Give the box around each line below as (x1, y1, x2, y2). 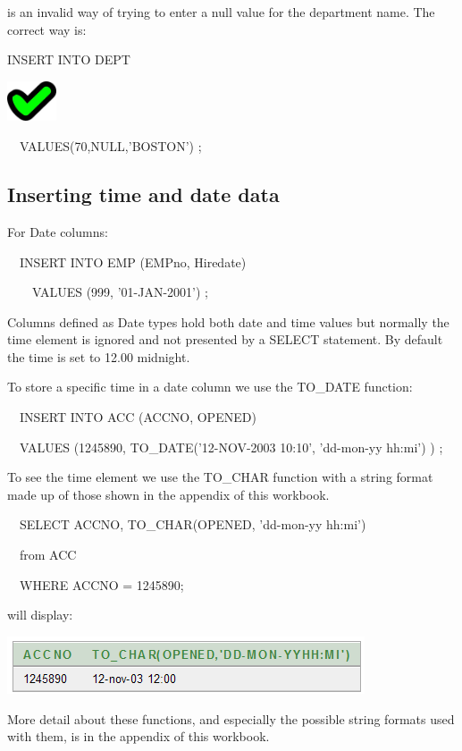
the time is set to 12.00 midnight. (7, 347, 190, 366)
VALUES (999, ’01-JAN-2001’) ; (31, 283, 208, 301)
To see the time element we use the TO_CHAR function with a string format (7, 468, 433, 486)
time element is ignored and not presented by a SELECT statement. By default (7, 330, 443, 349)
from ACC (19, 545, 77, 564)
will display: (7, 605, 73, 624)
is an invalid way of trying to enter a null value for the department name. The (7, 3, 435, 21)
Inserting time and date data (7, 181, 280, 208)
